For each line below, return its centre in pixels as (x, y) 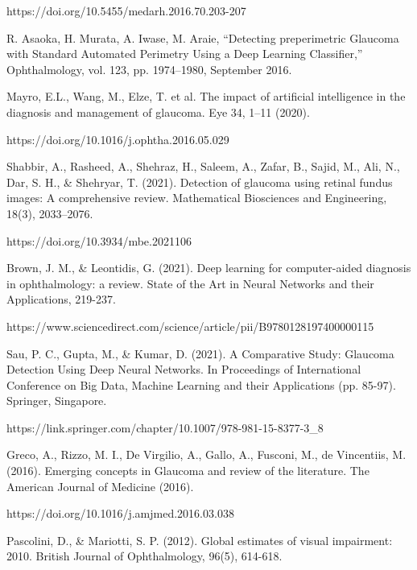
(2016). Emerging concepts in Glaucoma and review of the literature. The (188, 471)
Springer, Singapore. (57, 401)
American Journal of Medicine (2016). (100, 486)
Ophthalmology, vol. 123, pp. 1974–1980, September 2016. (149, 69)
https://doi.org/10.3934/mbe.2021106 (99, 240)
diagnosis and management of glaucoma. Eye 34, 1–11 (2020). (158, 112)
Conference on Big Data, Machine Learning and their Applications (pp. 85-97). (201, 384)
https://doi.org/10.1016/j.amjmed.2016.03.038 (120, 513)
